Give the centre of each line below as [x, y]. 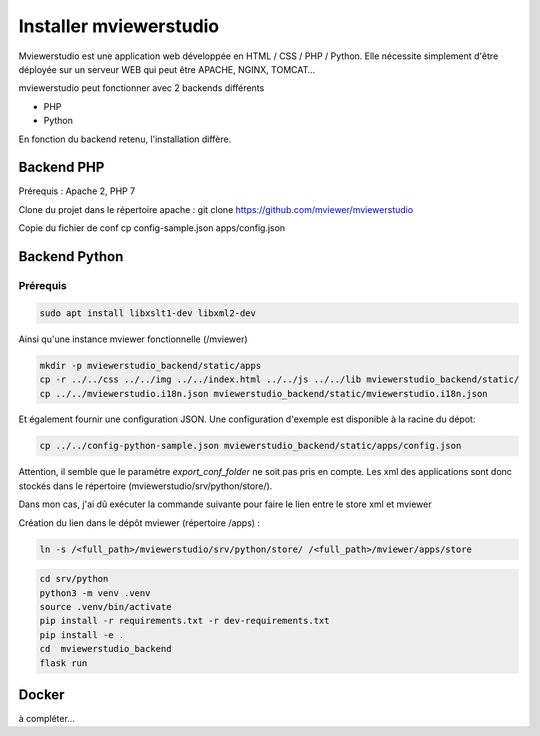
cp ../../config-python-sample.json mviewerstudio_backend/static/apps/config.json [250, 446]
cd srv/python [74, 579]
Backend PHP [61, 167]
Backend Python [71, 256]
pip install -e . [82, 634]
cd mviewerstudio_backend [105, 649]
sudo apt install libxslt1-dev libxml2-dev [148, 313]
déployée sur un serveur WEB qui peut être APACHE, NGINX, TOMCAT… [167, 69]
